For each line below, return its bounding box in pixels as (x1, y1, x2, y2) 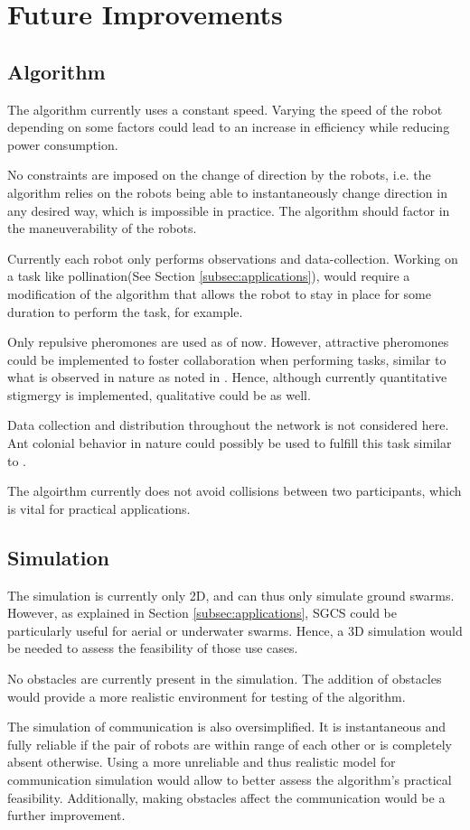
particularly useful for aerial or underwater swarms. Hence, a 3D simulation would (7, 620, 463, 639)
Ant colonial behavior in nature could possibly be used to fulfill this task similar (7, 434, 452, 452)
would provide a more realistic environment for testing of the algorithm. (7, 686, 406, 705)
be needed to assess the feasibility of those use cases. (7, 639, 298, 657)
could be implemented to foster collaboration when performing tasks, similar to (7, 350, 446, 368)
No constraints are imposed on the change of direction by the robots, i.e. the (7, 165, 431, 184)
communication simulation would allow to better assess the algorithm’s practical (7, 770, 452, 788)
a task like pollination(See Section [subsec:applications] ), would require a (7, 266, 410, 285)
